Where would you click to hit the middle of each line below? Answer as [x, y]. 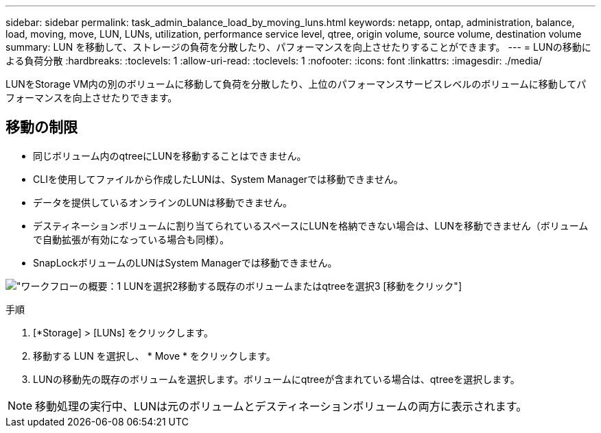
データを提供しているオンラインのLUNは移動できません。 [163, 202]
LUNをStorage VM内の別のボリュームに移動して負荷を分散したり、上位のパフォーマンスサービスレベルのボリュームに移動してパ [296, 84]
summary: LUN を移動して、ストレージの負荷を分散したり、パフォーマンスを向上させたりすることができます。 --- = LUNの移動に [298, 47]
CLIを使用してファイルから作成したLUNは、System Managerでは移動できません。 [218, 179]
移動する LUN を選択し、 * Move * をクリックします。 [154, 356]
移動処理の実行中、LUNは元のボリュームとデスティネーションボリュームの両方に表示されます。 [281, 406]
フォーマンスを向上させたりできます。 [92, 98]
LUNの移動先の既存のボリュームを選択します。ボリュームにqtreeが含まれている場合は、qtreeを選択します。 [276, 379]
